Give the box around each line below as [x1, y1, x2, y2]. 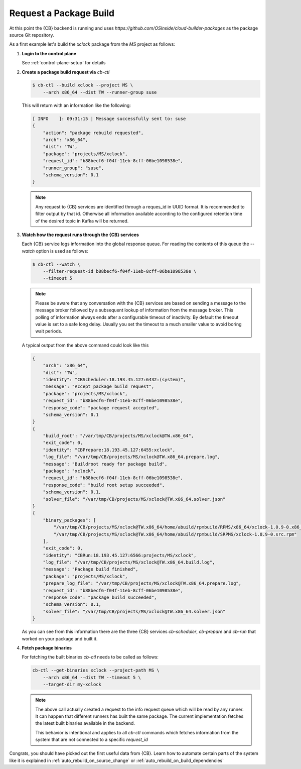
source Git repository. [9, 32, 55, 38]
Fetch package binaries [22, 644, 72, 650]
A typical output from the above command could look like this [22, 342, 149, 348]
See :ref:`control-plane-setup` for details [22, 60, 106, 66]
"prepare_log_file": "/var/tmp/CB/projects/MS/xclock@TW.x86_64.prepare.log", [43, 581, 242, 586]
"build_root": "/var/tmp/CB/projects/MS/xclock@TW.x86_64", [43, 433, 194, 439]
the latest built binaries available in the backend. [35, 720, 135, 726]
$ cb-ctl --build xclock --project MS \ [32, 82, 133, 88]
